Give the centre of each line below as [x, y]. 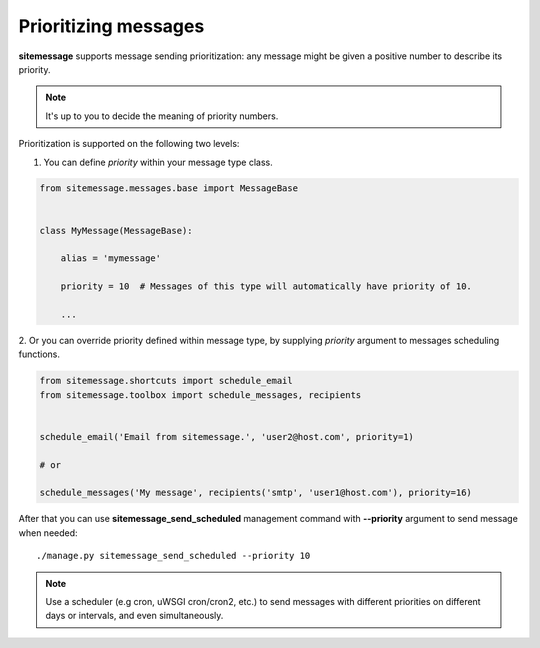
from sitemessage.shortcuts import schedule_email [166, 381]
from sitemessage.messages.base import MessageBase [169, 188]
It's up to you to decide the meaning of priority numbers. [162, 116]
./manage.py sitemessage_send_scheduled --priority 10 [173, 556]
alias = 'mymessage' [111, 258]
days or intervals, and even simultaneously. [134, 616]
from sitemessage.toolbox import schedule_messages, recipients [200, 394]
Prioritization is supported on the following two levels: [129, 144]
